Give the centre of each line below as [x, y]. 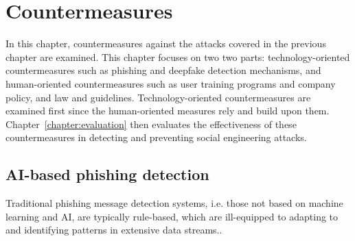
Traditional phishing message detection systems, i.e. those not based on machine [174, 203]
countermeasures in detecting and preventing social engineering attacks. [156, 137]
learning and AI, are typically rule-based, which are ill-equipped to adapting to [172, 216]
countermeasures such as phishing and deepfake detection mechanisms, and [163, 70]
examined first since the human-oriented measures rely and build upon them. [168, 111]
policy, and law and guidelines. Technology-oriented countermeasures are [158, 97]
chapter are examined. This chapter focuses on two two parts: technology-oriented [178, 56]
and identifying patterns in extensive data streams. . [114, 230]
